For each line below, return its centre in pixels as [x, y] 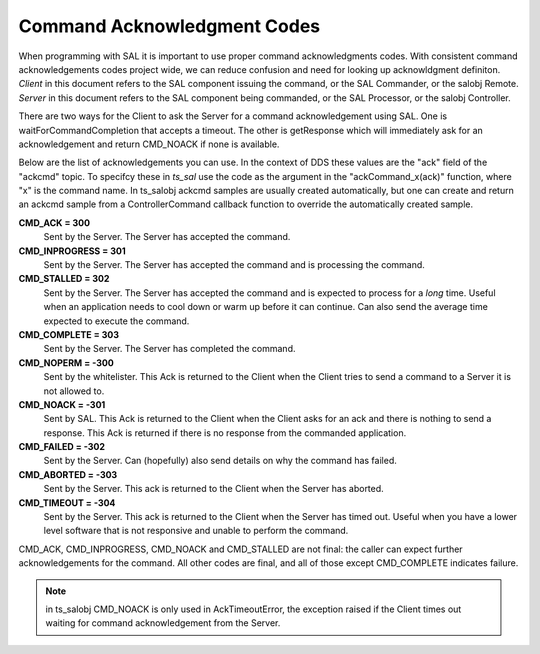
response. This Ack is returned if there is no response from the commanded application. [225, 432]
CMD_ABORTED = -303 [68, 474]
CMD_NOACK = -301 [62, 404]
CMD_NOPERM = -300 [66, 362]
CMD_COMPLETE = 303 [69, 334]
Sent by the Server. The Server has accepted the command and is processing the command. [234, 265]
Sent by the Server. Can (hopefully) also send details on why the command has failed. [220, 461]
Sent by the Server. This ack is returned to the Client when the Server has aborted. [213, 489]
